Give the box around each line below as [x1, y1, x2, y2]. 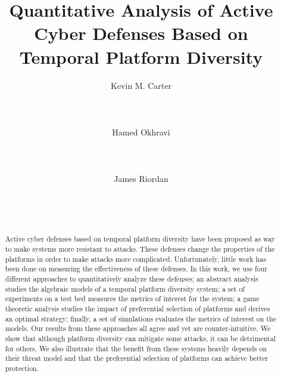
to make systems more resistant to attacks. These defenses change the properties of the [5, 244, 275, 254]
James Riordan [114, 172, 168, 185]
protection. [5, 363, 39, 373]
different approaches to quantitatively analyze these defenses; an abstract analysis [5, 274, 258, 284]
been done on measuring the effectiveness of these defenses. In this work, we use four [5, 264, 267, 274]
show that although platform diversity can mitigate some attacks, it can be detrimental [5, 333, 276, 343]
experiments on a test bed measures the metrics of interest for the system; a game [5, 293, 260, 304]
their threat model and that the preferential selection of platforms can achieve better [5, 353, 268, 363]
